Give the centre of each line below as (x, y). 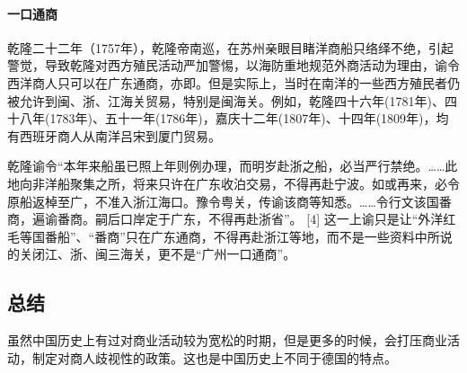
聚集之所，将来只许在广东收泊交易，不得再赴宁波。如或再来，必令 (264, 183)
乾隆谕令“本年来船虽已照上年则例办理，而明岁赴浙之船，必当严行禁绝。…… (226, 166)
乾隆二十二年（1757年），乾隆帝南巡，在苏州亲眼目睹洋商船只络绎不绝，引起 (230, 47)
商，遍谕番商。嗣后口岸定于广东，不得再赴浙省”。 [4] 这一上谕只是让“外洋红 (232, 219)
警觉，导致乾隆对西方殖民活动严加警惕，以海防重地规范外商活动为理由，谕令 (233, 65)
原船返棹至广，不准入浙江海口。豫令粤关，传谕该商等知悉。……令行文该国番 (229, 201)
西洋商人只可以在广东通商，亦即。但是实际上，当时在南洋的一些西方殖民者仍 (233, 82)
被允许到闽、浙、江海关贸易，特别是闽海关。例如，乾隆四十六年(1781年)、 (226, 100)
